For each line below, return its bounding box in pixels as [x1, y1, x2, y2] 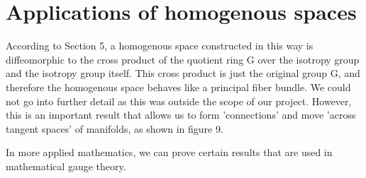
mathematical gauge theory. [6, 158, 126, 173]
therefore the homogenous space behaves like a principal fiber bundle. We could [6, 79, 351, 94]
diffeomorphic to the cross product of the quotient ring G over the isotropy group [6, 52, 360, 66]
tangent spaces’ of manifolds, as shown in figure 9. [6, 121, 223, 136]
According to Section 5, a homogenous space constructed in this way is [6, 38, 314, 53]
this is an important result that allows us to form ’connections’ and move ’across [6, 107, 356, 122]
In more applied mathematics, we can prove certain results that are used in [6, 145, 333, 160]
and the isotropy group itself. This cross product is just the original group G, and [6, 66, 360, 81]
